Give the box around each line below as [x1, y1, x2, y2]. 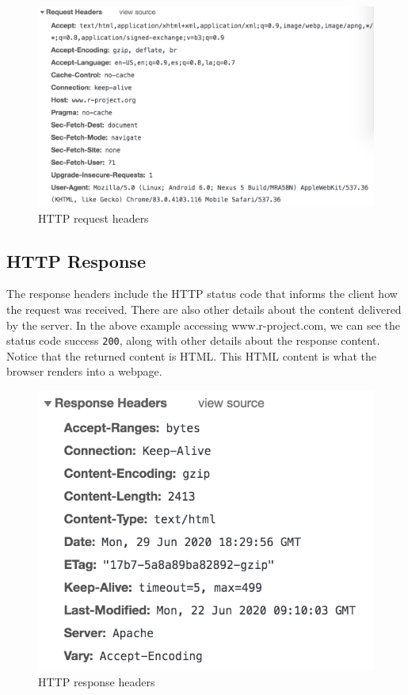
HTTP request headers [38, 209, 149, 226]
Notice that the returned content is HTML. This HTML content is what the [6, 347, 376, 364]
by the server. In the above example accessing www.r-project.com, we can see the [6, 316, 400, 333]
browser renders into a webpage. [6, 363, 162, 380]
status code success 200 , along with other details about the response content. [6, 332, 380, 349]
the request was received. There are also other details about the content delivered [6, 300, 402, 317]
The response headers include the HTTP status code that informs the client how [6, 285, 398, 302]
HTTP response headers [38, 673, 155, 689]
